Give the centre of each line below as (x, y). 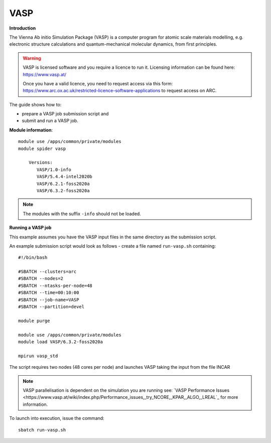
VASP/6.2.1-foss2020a (63, 184)
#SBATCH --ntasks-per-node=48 (55, 285)
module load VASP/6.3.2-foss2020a (60, 342)
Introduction (23, 28)
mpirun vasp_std (38, 356)
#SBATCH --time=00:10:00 (49, 293)
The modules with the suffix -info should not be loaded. (82, 214)
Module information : (31, 130)
